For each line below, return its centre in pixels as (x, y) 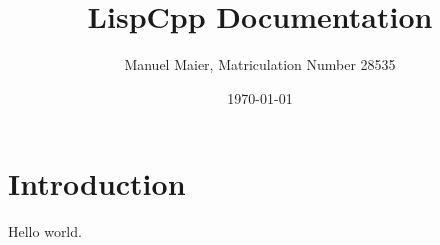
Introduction (97, 183)
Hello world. (45, 231)
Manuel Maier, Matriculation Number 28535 (260, 64)
